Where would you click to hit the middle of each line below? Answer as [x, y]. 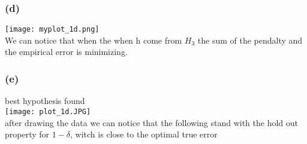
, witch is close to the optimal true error [144, 134]
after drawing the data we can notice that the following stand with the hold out [152, 122]
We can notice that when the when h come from [94, 40]
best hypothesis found [45, 101]
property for [27, 134]
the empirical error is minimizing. [66, 52]
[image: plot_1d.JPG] [48, 111]
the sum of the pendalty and [250, 40]
